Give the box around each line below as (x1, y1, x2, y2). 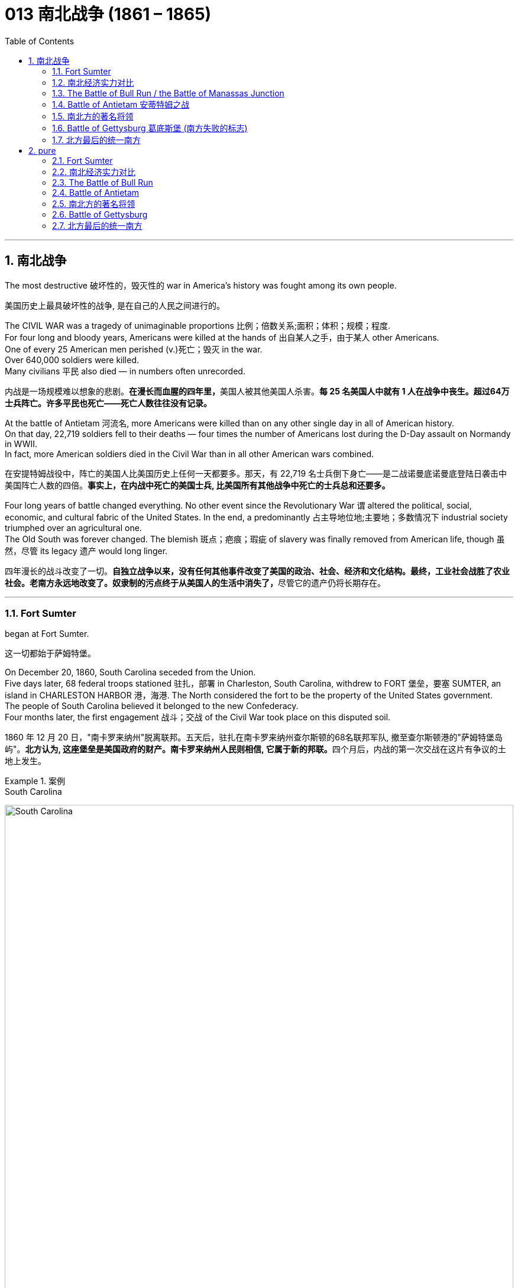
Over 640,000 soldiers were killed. (5, 354, 140, 365)
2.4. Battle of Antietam (52, 187, 140, 198)
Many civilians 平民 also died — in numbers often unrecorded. (5, 365, 245, 376)
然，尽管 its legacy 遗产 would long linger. (5, 545, 168, 556)
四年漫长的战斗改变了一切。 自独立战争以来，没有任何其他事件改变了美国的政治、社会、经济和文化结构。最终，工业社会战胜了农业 (5, 565, 510, 576)
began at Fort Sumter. (5, 629, 89, 639)
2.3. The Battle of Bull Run (52, 177, 153, 187)
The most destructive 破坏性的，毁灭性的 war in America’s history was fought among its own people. (5, 280, 397, 290)
